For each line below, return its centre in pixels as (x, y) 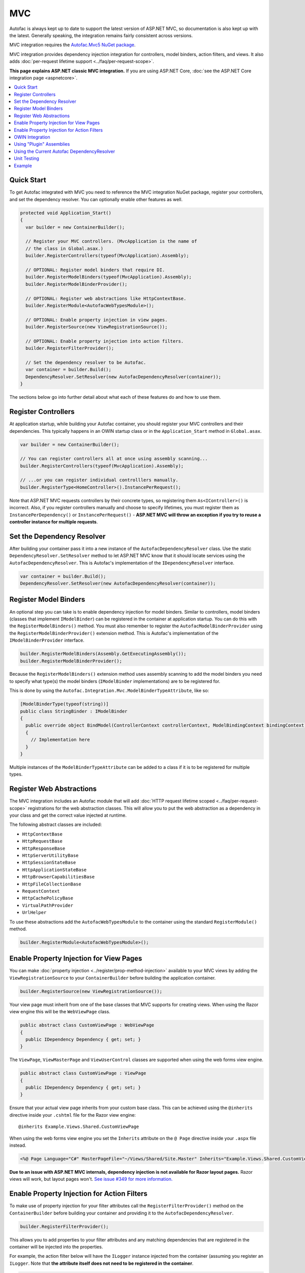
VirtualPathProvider (48, 905)
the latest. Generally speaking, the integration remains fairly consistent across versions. (101, 35)
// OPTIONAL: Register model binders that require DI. (95, 270)
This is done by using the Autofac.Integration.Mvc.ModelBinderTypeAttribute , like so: (109, 690)
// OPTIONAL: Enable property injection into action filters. (105, 341)
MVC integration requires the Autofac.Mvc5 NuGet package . (72, 45)
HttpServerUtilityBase (50, 855)
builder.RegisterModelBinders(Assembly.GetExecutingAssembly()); (103, 654)
